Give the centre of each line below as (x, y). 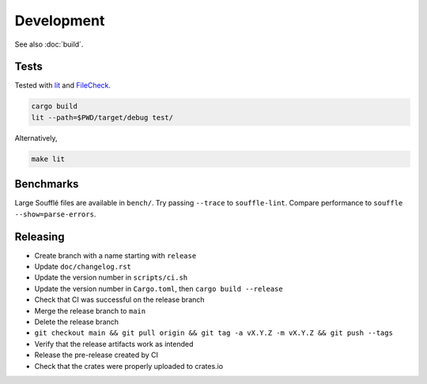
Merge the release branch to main (90, 311)
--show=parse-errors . (55, 214)
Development (60, 21)
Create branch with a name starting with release (115, 255)
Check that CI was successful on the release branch (119, 299)
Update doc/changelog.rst (83, 266)
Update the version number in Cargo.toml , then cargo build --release (159, 288)
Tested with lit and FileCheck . (62, 85)
